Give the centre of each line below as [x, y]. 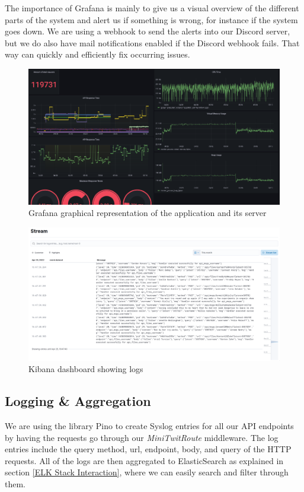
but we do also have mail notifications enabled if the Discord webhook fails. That [152, 42]
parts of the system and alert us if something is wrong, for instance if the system [151, 19]
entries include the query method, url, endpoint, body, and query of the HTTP [148, 449]
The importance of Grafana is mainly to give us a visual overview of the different [152, 8]
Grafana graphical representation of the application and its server [148, 213]
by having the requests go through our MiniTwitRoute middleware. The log [142, 437]
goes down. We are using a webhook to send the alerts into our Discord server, [148, 31]
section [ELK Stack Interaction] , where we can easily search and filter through [147, 472]
